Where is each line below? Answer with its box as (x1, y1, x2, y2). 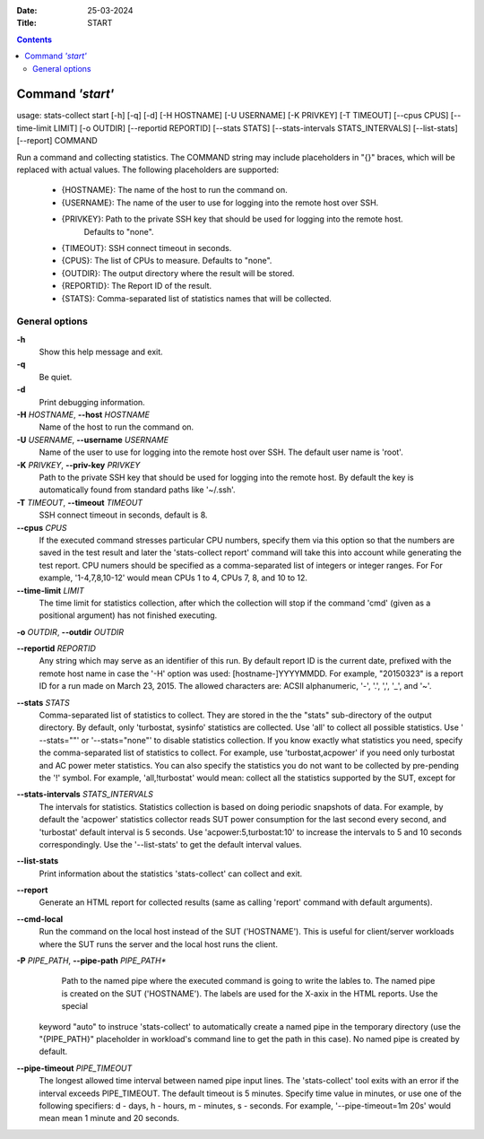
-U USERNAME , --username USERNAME (16, 434, 169, 445)
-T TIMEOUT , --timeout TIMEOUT (16, 497, 143, 508)
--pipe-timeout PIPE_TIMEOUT (16, 1063, 133, 1074)
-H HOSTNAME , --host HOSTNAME (16, 409, 150, 421)
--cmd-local (16, 913, 64, 924)
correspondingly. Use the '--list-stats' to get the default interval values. (39, 839, 302, 849)
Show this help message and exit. (39, 346, 163, 358)
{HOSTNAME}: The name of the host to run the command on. (61, 185, 288, 196)
